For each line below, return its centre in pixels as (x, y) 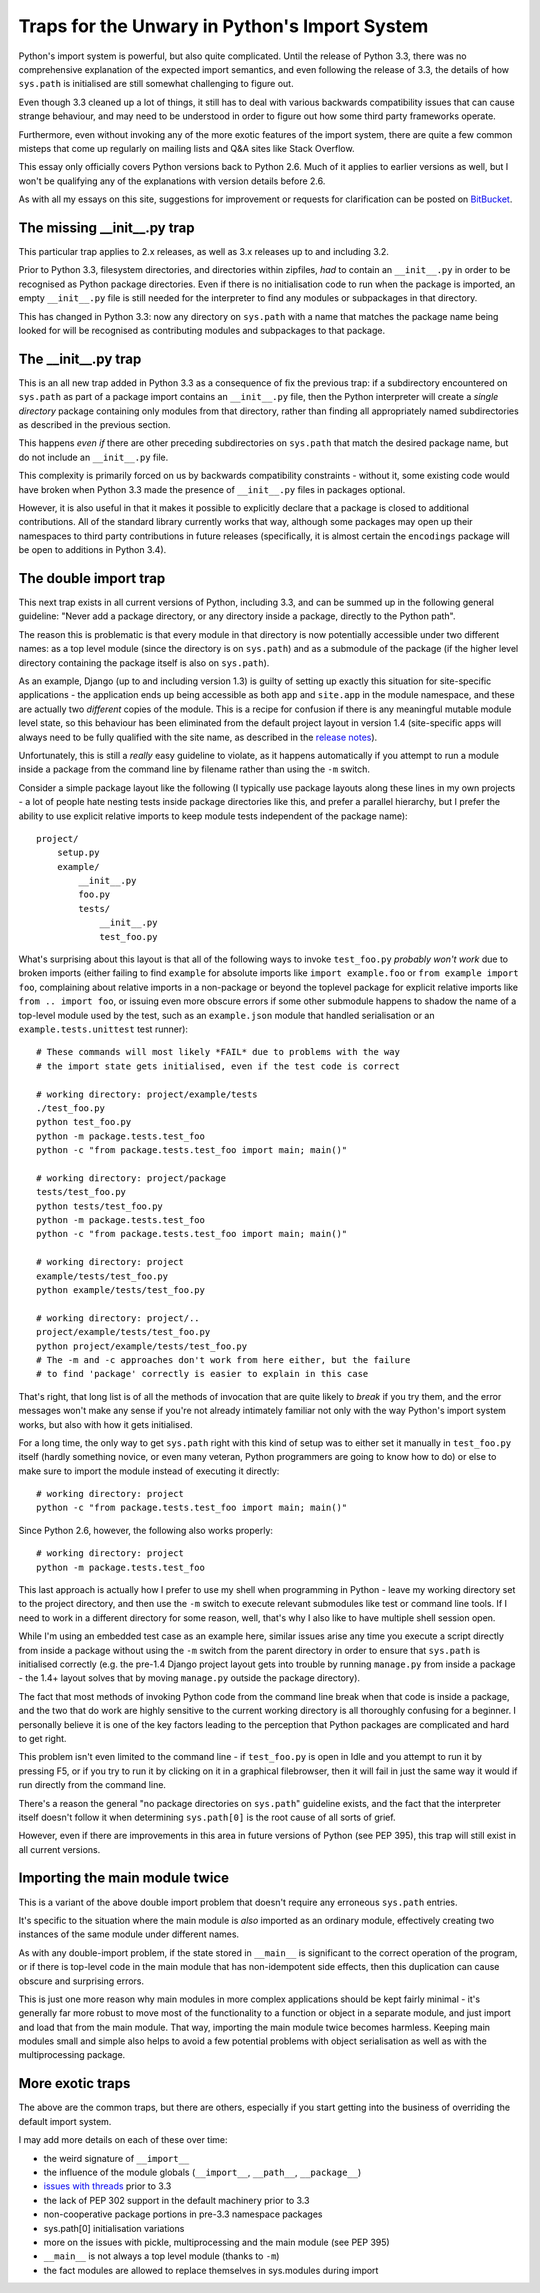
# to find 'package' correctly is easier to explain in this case (202, 1374)
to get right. (42, 1738)
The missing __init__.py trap (106, 227)
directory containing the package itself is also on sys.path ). (144, 662)
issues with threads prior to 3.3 (107, 2186)
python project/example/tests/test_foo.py (142, 1346)
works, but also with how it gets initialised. (106, 1424)
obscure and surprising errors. (81, 1981)
